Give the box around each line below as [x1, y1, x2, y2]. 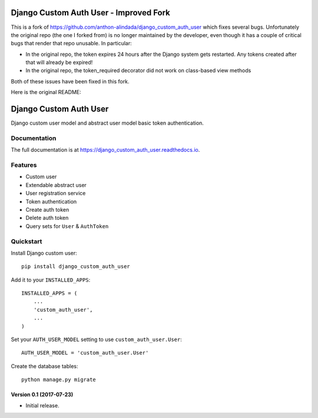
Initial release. [25, 402, 59, 409]
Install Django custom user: [11, 249, 78, 256]
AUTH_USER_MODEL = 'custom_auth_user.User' [21, 350, 149, 356]
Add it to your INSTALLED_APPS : [11, 276, 91, 283]
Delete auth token [25, 215, 69, 222]
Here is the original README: [11, 89, 82, 96]
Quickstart [11, 237, 42, 245]
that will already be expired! [25, 59, 93, 66]
